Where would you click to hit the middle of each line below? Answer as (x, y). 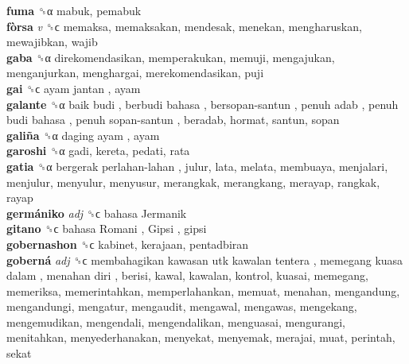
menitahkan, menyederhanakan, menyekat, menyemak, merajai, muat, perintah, (201, 337)
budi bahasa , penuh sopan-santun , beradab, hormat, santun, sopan (173, 120)
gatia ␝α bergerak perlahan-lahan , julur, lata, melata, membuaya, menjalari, (197, 166)
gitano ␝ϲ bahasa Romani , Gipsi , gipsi (107, 228)
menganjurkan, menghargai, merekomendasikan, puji (135, 73)
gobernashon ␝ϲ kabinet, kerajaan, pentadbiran (128, 244)
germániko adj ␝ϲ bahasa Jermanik (97, 213)
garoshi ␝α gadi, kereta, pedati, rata (98, 151)
